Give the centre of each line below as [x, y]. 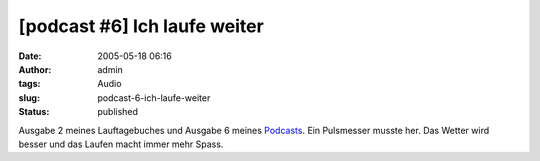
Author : [35, 69]
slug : [29, 97]
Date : [30, 56]
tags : [29, 84]
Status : [34, 112]
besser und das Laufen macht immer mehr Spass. [121, 144]
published [118, 112]
